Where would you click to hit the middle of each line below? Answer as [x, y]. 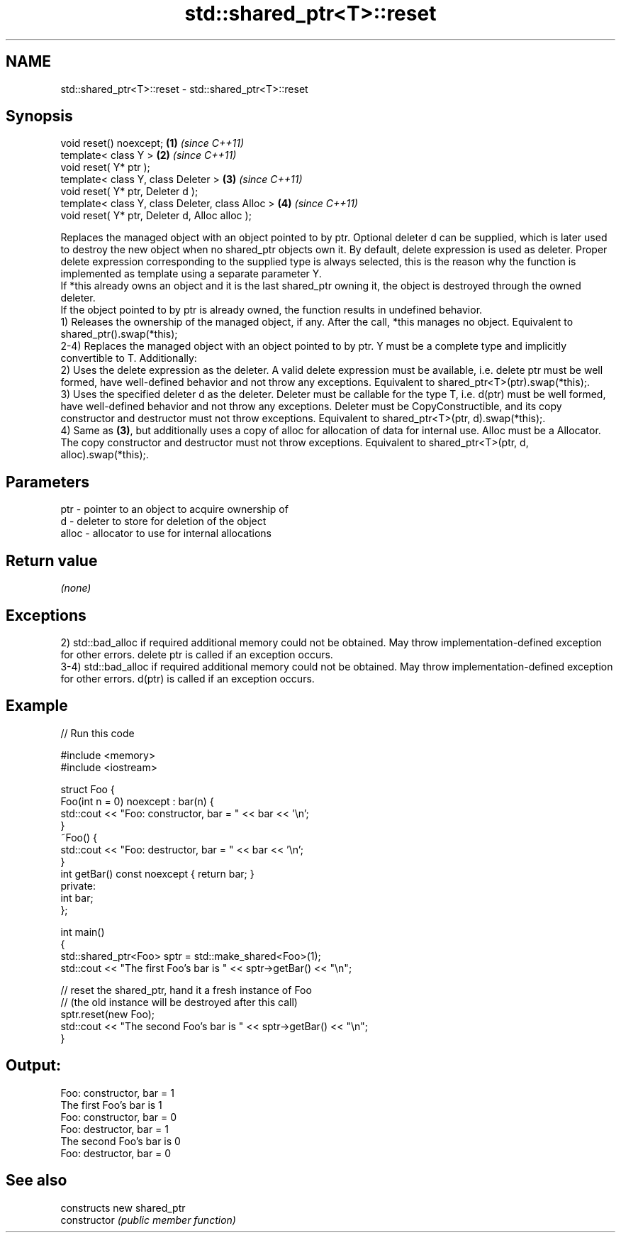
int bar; [77, 897]
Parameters [47, 482]
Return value [52, 560]
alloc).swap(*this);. [105, 455]
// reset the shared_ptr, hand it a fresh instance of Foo [186, 990]
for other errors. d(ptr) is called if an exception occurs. [188, 678]
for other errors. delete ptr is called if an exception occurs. [197, 654]
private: [78, 885]
